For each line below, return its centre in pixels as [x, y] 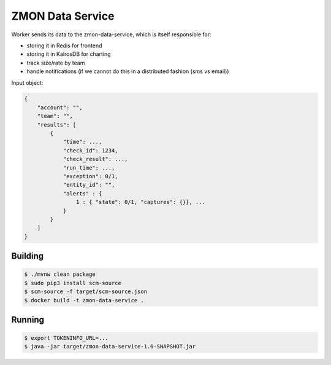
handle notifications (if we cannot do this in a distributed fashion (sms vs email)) [128, 71]
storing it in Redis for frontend [64, 45]
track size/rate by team [56, 63]
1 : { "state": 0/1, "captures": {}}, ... [140, 202]
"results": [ [57, 125]
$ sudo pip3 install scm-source [73, 283]
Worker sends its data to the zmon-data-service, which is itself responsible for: [111, 34]
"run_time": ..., [89, 168]
